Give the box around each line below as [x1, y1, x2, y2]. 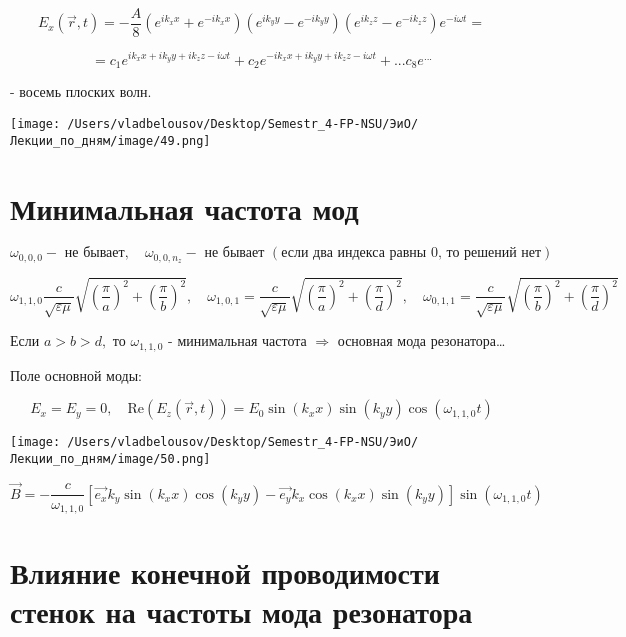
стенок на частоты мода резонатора [10, 591, 473, 632]
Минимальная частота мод [10, 187, 359, 228]
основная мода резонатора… [337, 330, 506, 351]
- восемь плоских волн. [10, 81, 152, 102]
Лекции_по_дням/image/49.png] [10, 133, 211, 148]
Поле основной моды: [10, 364, 142, 385]
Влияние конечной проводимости [10, 552, 440, 593]
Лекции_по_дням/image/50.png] [10, 452, 211, 467]
